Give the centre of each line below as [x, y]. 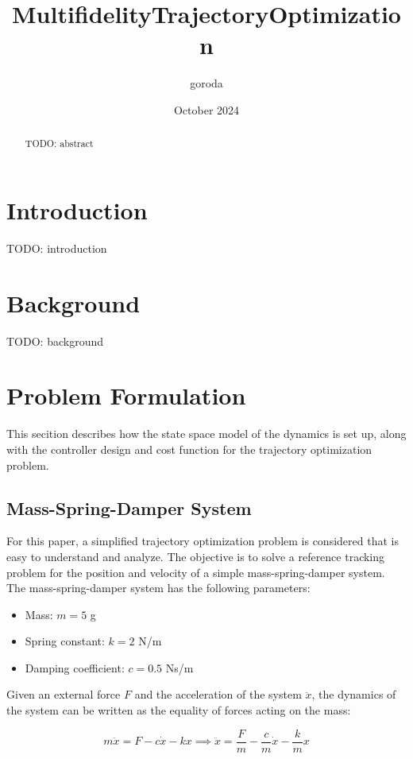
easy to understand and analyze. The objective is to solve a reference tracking [196, 556]
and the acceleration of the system [218, 694]
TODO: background [55, 341]
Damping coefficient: [75, 667]
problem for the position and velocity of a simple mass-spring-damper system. [196, 572]
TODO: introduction [57, 248]
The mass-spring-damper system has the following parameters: [158, 588]
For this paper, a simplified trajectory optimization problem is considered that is [203, 541]
